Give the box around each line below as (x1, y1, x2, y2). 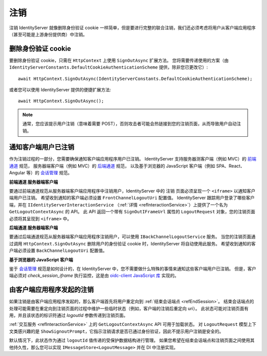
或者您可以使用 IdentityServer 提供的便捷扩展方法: (9, 87, 111, 93)
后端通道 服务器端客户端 (9, 225, 58, 231)
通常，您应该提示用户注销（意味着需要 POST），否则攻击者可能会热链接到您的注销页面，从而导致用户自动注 (22, 121, 241, 127)
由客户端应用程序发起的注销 (9, 285, 94, 294)
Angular (9, 170, 26, 176)
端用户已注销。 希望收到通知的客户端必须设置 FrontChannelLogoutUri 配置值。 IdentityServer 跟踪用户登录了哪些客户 (9, 195, 255, 201)
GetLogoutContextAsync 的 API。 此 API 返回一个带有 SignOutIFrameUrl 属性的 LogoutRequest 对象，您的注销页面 (9, 209, 256, 215)
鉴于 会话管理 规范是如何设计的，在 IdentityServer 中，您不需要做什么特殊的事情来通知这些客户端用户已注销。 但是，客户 (9, 266, 257, 272)
